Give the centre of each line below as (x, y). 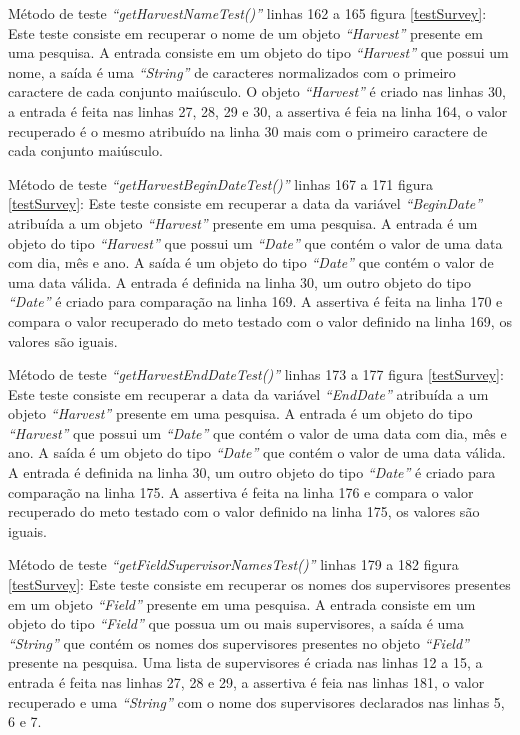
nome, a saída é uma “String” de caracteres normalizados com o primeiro (232, 71)
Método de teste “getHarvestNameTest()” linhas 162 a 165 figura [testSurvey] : (247, 13)
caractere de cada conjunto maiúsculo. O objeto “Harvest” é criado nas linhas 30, (257, 91)
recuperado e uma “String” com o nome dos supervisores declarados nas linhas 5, (256, 701)
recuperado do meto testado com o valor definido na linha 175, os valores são (244, 511)
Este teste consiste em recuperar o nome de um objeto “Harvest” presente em (245, 32)
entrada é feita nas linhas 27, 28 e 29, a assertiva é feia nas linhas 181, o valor (246, 682)
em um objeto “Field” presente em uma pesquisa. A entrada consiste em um (242, 603)
